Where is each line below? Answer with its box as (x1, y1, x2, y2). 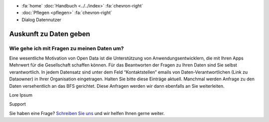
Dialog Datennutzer (21, 16, 62, 22)
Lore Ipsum (9, 92, 32, 98)
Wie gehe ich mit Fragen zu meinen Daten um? (9, 45, 124, 52)
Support (9, 101, 26, 107)
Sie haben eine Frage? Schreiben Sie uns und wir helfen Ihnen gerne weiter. (9, 110, 165, 116)
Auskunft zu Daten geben (9, 30, 91, 38)
